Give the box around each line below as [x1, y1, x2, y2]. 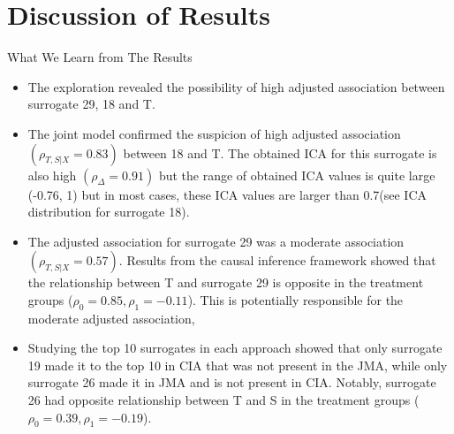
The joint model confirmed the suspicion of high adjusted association [27, 124, 401, 142]
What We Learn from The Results [7, 48, 193, 66]
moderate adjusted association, [27, 308, 195, 327]
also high [27, 165, 77, 184]
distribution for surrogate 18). [27, 202, 190, 221]
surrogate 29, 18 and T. [27, 95, 155, 113]
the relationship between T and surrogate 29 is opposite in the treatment [27, 273, 424, 292]
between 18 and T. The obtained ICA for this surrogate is [123, 143, 437, 162]
